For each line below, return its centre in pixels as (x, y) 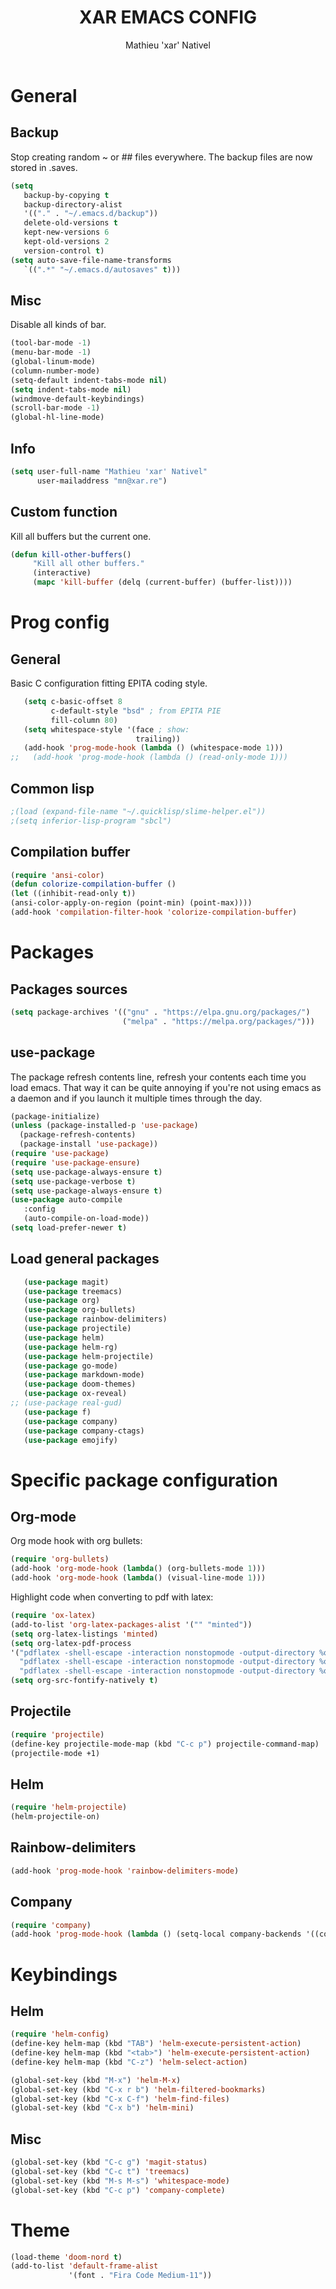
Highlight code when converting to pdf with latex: (112, 1597)
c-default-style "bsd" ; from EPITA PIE (136, 711)
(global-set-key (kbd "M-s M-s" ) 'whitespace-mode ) (120, 2181)
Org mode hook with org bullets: (76, 1541)
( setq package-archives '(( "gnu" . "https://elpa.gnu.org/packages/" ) (160, 1012)
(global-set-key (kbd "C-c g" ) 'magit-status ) (109, 2162)
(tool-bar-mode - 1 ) (51, 343)
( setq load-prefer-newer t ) (69, 1228)
